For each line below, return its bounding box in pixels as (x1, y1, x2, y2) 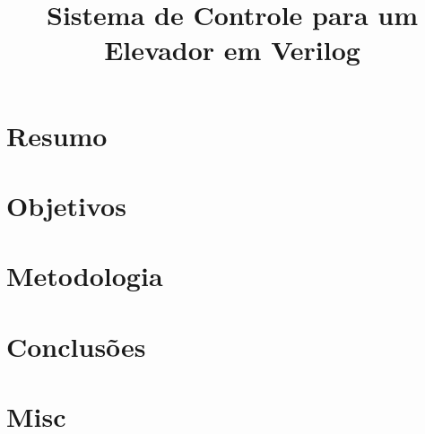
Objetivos (6, 187, 126, 223)
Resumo (6, 117, 108, 153)
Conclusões (6, 327, 146, 364)
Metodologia (6, 257, 163, 294)
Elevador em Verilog (104, 31, 360, 68)
